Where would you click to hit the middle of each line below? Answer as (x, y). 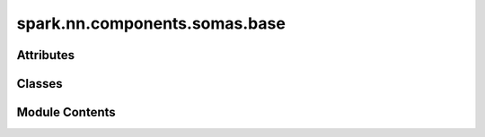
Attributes (46, 55)
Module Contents (66, 112)
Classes (40, 84)
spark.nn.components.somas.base (151, 23)
